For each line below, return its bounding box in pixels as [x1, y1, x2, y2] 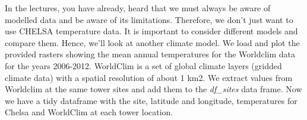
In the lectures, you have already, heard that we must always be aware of [5, 2, 271, 14]
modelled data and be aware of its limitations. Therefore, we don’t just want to [5, 13, 293, 25]
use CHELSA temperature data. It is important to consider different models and [5, 25, 298, 37]
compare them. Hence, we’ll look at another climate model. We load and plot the [5, 36, 300, 48]
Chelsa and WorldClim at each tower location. [5, 106, 173, 118]
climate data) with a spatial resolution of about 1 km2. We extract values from [5, 71, 293, 83]
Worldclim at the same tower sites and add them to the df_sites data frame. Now [5, 83, 302, 95]
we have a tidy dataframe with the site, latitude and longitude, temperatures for [5, 94, 297, 106]
